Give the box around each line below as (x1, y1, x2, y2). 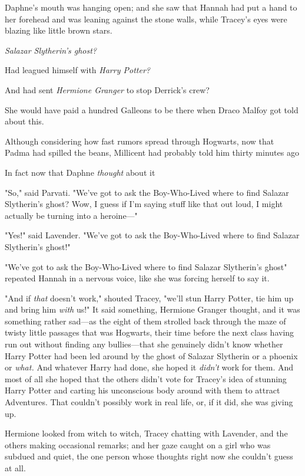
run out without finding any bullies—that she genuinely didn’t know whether (5, 338, 283, 350)
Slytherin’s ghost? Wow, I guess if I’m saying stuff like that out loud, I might (5, 198, 283, 210)
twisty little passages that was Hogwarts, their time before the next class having (5, 326, 294, 339)
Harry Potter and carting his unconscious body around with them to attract (5, 384, 280, 396)
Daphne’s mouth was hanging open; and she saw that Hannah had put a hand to (5, 1, 297, 13)
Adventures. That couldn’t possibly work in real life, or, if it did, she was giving (5, 396, 293, 408)
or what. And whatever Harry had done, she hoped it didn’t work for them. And (5, 361, 294, 373)
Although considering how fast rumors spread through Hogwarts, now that (5, 134, 274, 147)
